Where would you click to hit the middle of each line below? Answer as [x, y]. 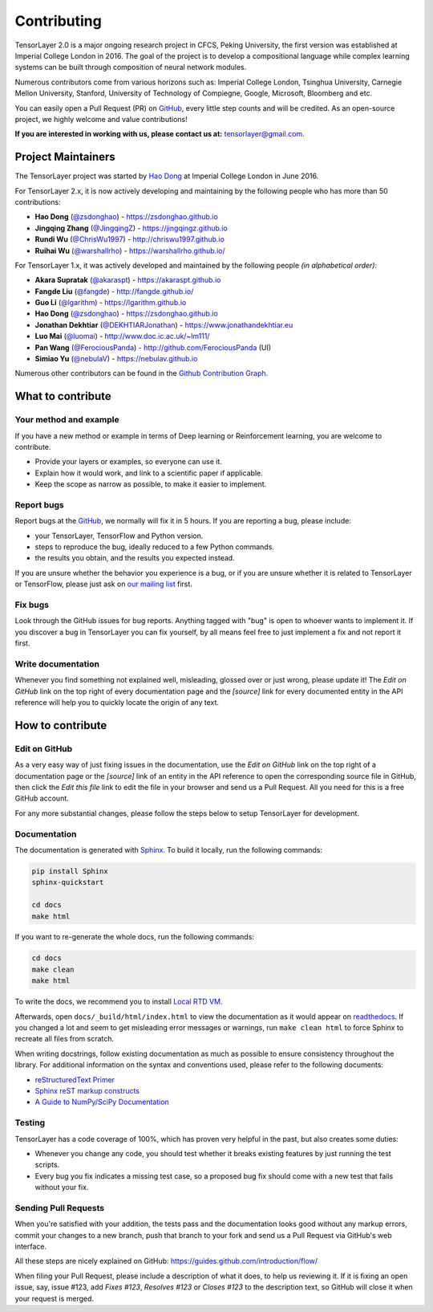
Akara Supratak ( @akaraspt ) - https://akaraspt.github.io [128, 280]
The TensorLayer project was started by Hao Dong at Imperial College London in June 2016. [167, 176]
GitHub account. [42, 798]
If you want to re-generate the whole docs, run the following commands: [134, 937]
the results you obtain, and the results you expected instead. [135, 558]
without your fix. [62, 1188]
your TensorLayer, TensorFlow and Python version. [119, 536]
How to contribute [61, 725]
